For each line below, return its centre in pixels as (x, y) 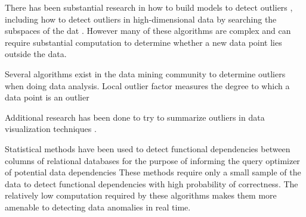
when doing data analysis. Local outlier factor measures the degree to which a (147, 85)
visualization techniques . (51, 129)
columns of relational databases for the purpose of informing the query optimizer (152, 160)
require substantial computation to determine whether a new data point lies (143, 42)
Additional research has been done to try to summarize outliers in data (135, 117)
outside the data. (36, 54)
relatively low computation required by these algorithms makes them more (141, 195)
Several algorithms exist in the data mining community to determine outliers (145, 73)
